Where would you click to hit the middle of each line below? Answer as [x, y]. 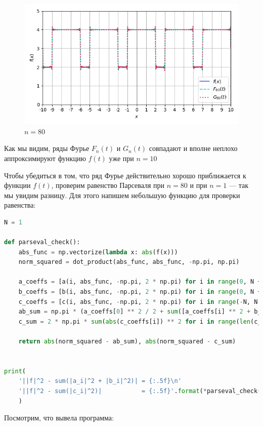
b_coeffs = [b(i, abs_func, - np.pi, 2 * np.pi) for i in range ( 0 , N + [140, 292]
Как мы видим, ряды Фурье [47, 148]
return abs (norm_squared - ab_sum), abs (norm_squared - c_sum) [127, 342]
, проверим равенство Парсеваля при [108, 185]
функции [17, 185]
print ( [15, 371]
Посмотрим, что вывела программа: [59, 418]
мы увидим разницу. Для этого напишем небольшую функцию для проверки [122, 195]
